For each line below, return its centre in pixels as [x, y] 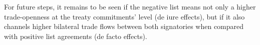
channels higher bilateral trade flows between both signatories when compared [124, 26]
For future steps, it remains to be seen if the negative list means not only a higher [130, 6]
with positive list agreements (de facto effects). [76, 36]
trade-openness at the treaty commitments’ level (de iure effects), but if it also [124, 16]
